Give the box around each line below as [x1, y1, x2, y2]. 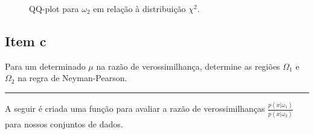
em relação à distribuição [93, 2, 186, 14]
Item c [5, 31, 46, 50]
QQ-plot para [29, 2, 79, 14]
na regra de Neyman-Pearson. [18, 72, 127, 84]
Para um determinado [5, 59, 86, 72]
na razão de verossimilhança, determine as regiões [96, 59, 280, 72]
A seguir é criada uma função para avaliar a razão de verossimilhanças [5, 102, 265, 115]
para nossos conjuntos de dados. [5, 117, 123, 130]
